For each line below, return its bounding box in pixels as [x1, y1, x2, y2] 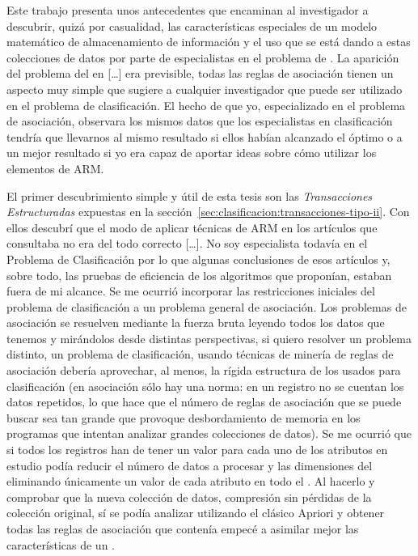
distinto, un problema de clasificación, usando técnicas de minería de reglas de [6, 346, 394, 363]
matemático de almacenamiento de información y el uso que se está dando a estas [6, 33, 411, 50]
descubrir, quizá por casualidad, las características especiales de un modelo [6, 17, 378, 34]
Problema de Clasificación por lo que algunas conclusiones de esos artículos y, [6, 250, 391, 267]
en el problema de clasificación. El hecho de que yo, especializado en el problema [6, 96, 406, 113]
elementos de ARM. [6, 159, 104, 176]
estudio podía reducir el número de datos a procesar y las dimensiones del [6, 456, 373, 473]
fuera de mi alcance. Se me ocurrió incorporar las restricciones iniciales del [6, 282, 375, 299]
